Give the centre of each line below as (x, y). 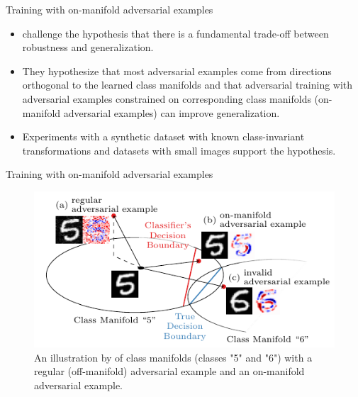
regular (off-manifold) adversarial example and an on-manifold (169, 371)
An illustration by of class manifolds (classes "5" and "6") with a (173, 357)
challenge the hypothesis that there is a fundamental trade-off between (175, 33)
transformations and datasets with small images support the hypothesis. (179, 150)
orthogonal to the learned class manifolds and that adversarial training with (188, 85)
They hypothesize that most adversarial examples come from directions (177, 71)
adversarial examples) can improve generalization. (172, 112)
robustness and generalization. (88, 47)
